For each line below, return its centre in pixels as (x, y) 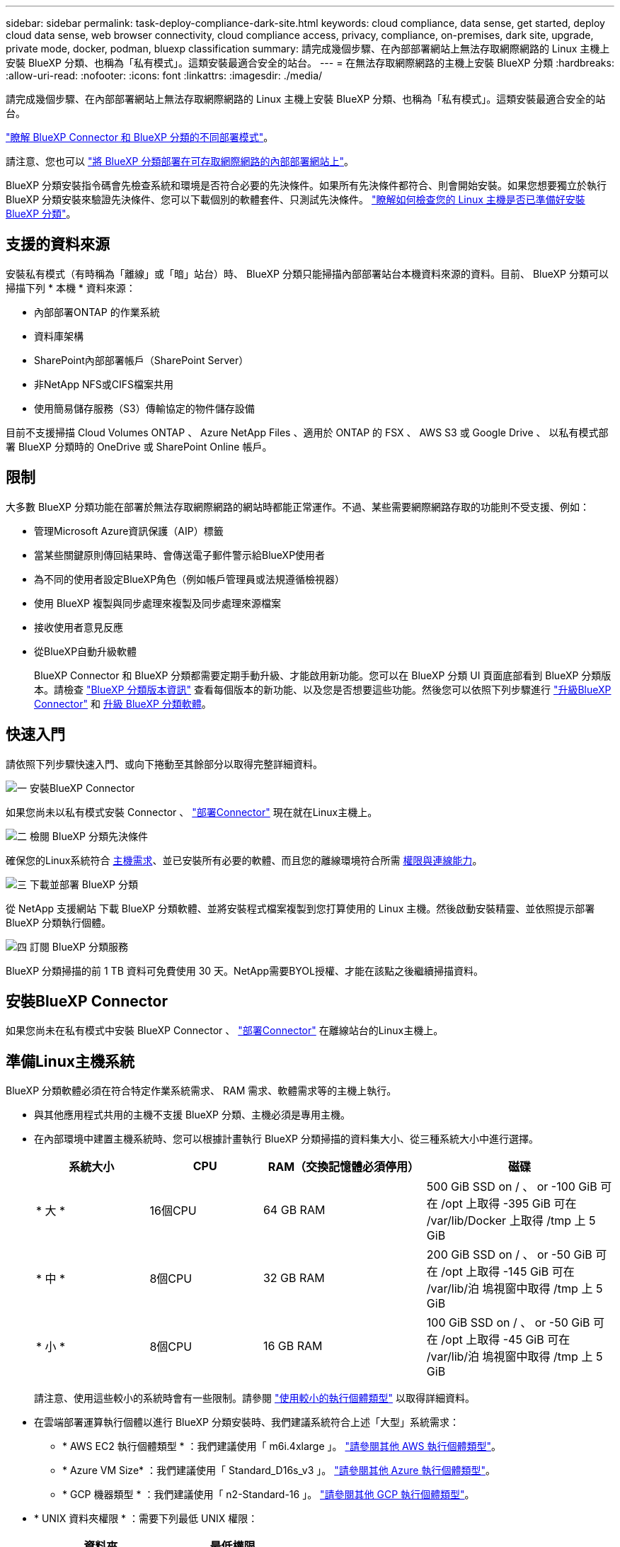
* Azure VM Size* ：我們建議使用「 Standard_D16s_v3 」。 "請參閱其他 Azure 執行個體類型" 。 (279, 1470)
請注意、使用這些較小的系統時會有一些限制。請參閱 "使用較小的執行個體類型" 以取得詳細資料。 (254, 1398)
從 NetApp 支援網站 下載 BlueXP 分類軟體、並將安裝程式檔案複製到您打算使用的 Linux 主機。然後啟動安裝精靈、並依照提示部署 (300, 908)
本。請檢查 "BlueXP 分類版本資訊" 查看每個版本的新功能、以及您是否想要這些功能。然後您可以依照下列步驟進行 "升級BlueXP (323, 689)
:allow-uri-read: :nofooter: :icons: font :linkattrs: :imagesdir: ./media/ (164, 75)
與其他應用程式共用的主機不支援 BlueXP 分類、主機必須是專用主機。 (192, 1115)
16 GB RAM (293, 1346)
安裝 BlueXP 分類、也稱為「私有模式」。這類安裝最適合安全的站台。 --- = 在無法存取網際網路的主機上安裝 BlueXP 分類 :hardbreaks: (310, 63)
